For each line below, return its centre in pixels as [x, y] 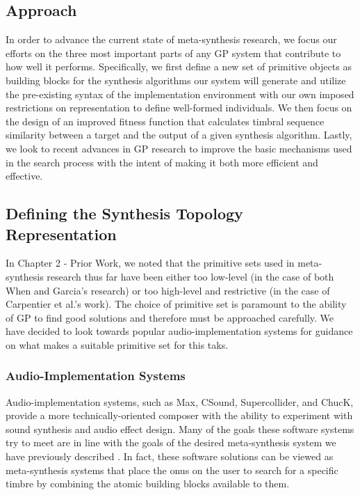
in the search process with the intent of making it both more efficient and [162, 162]
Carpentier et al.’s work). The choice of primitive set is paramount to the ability [176, 304]
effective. [24, 176]
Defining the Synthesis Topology [124, 213]
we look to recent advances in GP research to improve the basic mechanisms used [179, 148]
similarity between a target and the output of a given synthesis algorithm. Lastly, [179, 135]
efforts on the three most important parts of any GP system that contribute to [173, 53]
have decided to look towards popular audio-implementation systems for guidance [179, 331]
